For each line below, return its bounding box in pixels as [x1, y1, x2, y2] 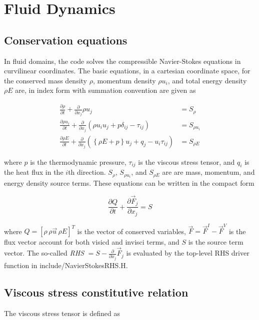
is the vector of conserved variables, [77, 226, 186, 236]
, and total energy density [167, 75, 247, 85]
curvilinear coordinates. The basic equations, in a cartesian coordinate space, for [4, 65, 250, 76]
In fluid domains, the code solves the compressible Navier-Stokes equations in [4, 55, 241, 66]
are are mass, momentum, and [162, 167, 255, 177]
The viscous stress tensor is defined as [4, 308, 120, 318]
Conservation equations [4, 32, 127, 47]
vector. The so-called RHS [4, 248, 84, 258]
